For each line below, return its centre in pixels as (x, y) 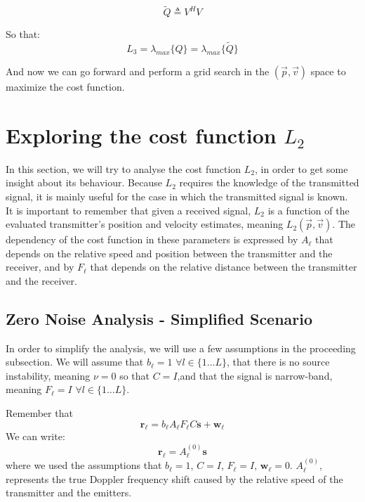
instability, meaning (48, 375)
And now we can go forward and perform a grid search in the (138, 71)
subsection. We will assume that (75, 362)
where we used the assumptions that (84, 465)
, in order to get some (301, 168)
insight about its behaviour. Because (84, 182)
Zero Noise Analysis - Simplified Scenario (159, 318)
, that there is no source (278, 362)
